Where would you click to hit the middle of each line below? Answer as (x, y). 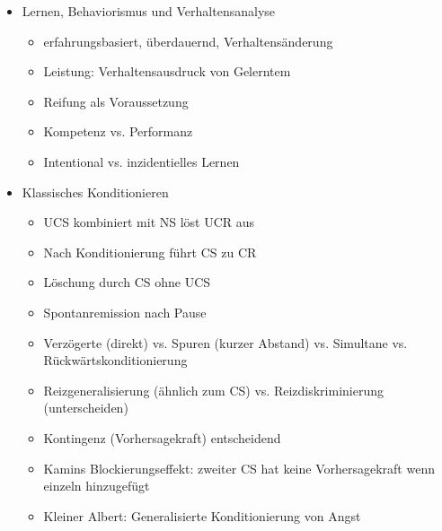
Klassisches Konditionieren (95, 192)
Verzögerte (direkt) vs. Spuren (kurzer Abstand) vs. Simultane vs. (225, 342)
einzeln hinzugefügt (97, 486)
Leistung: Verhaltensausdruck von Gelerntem (167, 71)
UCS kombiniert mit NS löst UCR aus (149, 222)
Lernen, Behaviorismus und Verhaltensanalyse (149, 11)
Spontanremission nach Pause (125, 312)
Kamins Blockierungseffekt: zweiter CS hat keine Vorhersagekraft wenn (239, 468)
